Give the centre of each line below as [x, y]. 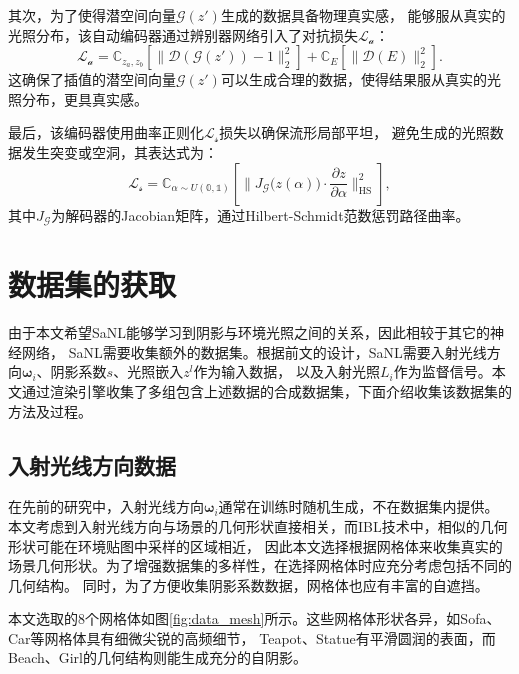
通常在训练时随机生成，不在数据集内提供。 [358, 506]
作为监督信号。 [442, 371]
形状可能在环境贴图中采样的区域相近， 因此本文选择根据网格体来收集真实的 [255, 545]
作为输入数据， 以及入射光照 [287, 371]
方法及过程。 [50, 410]
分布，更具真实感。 [84, 98]
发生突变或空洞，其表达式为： [119, 151]
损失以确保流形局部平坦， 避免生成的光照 [354, 132]
